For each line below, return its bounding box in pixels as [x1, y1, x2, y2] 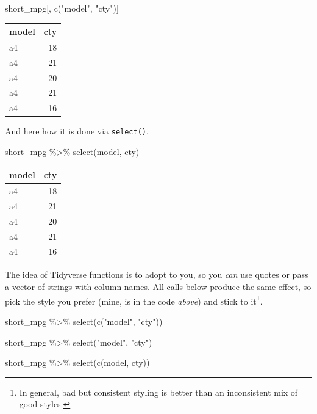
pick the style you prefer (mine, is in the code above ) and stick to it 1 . [5, 292, 263, 307]
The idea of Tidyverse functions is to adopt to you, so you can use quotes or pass [5, 268, 308, 281]
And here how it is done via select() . [5, 125, 149, 137]
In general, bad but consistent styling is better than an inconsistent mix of [19, 385, 298, 398]
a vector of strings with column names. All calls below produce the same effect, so [5, 280, 312, 293]
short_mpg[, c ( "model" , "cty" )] [5, 2, 119, 14]
